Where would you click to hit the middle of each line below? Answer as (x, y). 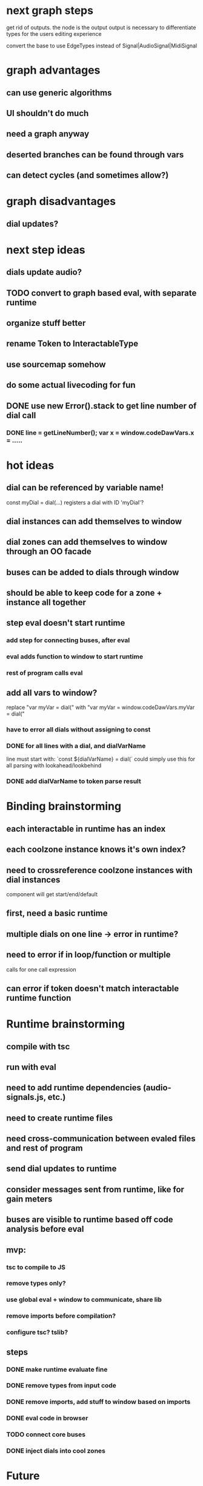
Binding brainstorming (64, 807)
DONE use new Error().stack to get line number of (101, 406)
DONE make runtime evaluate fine (57, 1369)
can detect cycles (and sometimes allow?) (88, 175)
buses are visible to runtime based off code (90, 1220)
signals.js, (26, 1097)
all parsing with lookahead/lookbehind (54, 765)
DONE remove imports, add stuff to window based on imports (98, 1402)
